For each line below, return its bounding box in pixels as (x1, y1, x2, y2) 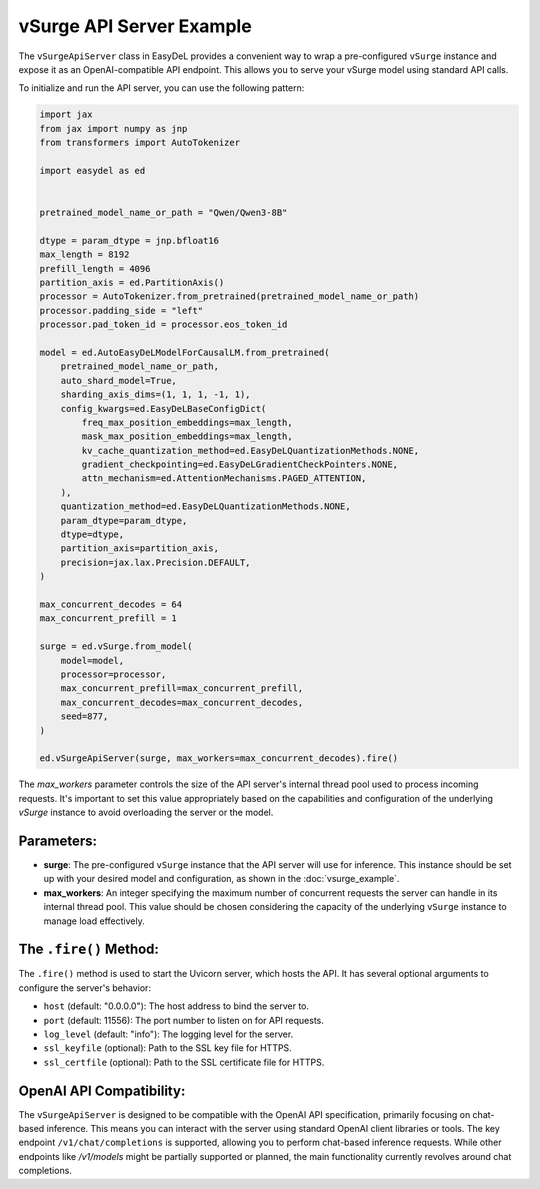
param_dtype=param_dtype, (60, 515, 188, 526)
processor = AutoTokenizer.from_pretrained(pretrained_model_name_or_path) (39, 291, 420, 302)
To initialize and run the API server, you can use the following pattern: (18, 82, 305, 94)
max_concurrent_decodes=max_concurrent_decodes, (60, 696, 304, 708)
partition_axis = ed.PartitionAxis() (39, 277, 225, 288)
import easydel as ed (39, 165, 146, 176)
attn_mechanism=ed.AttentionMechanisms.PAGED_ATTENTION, (81, 473, 367, 484)
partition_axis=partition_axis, (60, 543, 220, 554)
